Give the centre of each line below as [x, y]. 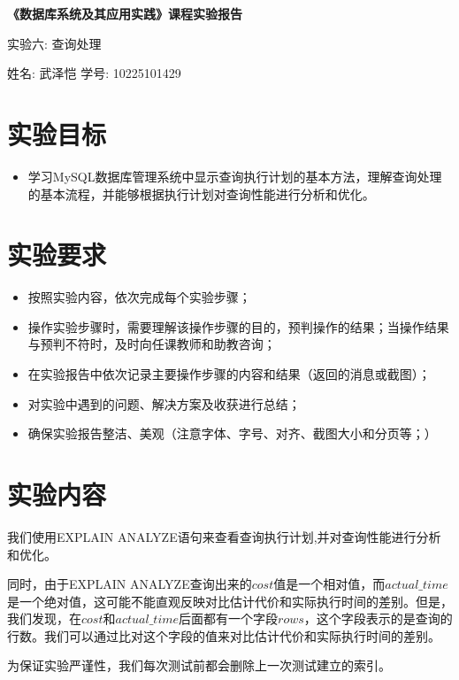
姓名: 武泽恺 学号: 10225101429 [94, 73]
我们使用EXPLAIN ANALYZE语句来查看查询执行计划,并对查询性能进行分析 [224, 536]
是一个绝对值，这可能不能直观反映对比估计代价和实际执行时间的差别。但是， [230, 601]
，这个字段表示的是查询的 [378, 618]
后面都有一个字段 [229, 618]
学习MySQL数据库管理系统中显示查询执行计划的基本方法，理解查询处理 [235, 176]
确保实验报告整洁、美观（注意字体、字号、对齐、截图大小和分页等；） [232, 433]
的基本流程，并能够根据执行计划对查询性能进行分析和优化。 [201, 193]
